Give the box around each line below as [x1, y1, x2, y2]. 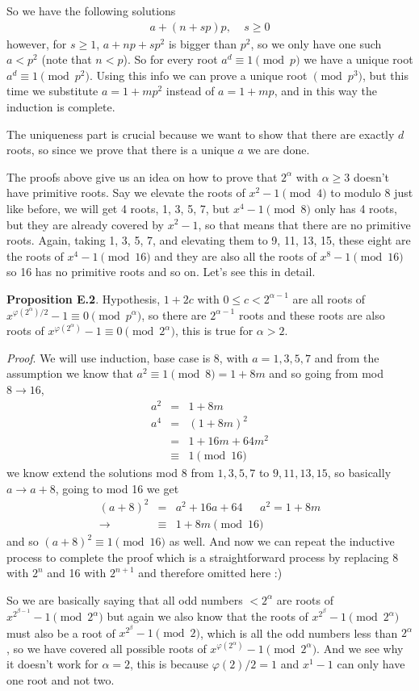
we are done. [247, 141, 310, 158]
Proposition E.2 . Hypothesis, [6, 290, 161, 307]
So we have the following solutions [6, 2, 176, 19]
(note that [41, 51, 92, 68]
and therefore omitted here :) [138, 564, 283, 581]
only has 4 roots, [314, 199, 397, 216]
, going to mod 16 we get [55, 480, 179, 496]
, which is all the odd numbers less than [200, 624, 398, 641]
